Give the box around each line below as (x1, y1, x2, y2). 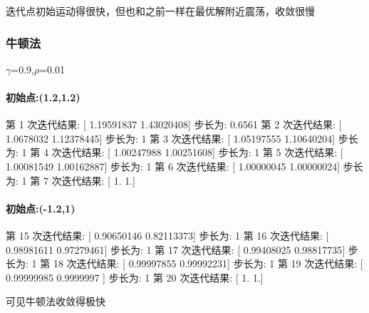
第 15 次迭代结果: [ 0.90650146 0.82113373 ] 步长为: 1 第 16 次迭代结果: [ (6, 227, 329, 242)
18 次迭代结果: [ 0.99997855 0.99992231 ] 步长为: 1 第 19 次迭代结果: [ (53, 256, 363, 271)
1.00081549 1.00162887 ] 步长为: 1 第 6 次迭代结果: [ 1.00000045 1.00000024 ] (6, 158, 341, 173)
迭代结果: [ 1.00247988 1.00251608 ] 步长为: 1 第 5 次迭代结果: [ (61, 145, 343, 160)
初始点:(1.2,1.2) (6, 90, 80, 104)
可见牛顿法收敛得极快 (6, 294, 105, 309)
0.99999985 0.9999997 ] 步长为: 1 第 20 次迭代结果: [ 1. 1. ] (6, 270, 264, 284)
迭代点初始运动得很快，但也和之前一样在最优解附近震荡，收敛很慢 (6, 4, 315, 18)
